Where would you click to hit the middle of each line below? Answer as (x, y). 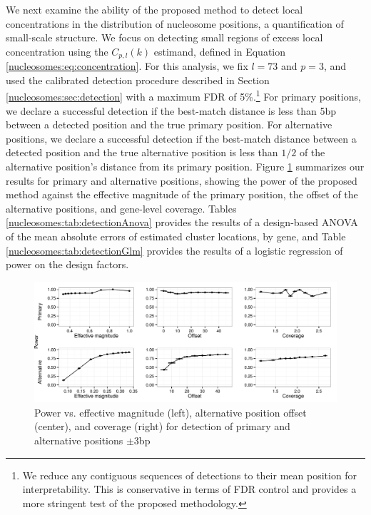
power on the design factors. (67, 264)
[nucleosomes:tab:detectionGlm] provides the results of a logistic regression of (174, 250)
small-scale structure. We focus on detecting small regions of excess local (164, 37)
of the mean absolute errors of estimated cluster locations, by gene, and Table (176, 236)
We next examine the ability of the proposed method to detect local (154, 9)
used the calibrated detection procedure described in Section (138, 80)
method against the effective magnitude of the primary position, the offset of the (182, 194)
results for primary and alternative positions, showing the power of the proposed (182, 180)
